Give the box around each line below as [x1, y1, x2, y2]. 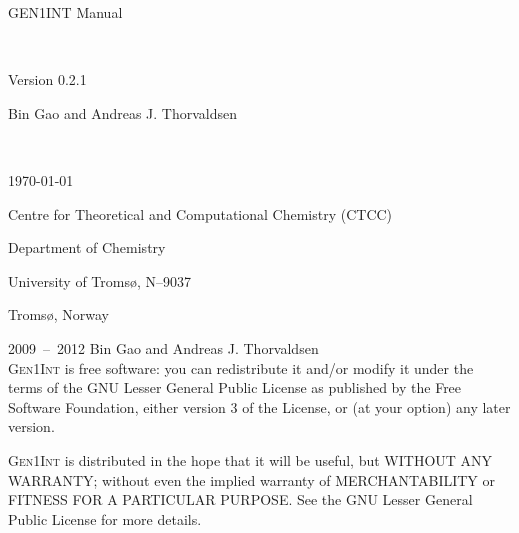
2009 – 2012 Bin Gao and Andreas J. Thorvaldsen [8, 337, 319, 358]
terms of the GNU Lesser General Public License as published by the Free [8, 377, 462, 398]
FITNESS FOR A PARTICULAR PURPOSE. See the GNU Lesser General [8, 489, 473, 510]
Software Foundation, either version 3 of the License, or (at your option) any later [8, 396, 511, 417]
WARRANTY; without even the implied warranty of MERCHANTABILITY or [8, 469, 496, 490]
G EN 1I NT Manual [8, 2, 123, 22]
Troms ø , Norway [8, 304, 109, 325]
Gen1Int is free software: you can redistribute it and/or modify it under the [8, 357, 474, 378]
